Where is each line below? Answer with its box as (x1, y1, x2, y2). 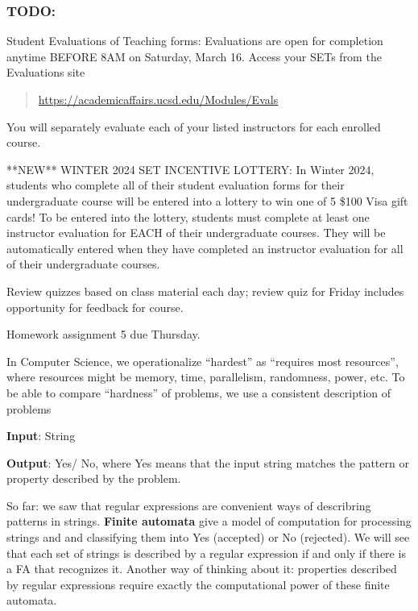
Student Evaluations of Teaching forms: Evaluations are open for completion (6, 32, 383, 49)
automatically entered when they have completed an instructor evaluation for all (6, 239, 404, 256)
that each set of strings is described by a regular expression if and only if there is (6, 544, 406, 561)
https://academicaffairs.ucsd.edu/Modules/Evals (38, 91, 279, 107)
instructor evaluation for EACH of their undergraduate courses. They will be (6, 224, 386, 241)
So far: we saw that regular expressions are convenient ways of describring (6, 497, 371, 513)
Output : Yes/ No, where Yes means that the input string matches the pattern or (6, 454, 409, 471)
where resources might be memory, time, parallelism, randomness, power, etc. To (6, 368, 405, 385)
